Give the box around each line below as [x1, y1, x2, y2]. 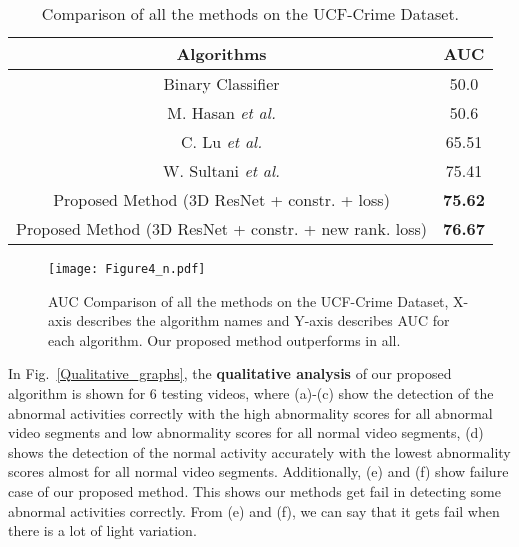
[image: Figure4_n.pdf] [48, 262, 206, 276]
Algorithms [176, 42, 267, 65]
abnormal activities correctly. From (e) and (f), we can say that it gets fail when [8, 500, 500, 521]
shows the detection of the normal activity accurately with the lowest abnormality [8, 441, 511, 462]
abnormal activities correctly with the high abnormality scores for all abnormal [8, 402, 493, 423]
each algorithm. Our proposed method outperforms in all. [48, 329, 401, 350]
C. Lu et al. [180, 130, 263, 153]
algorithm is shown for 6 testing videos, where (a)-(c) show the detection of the [8, 383, 494, 404]
